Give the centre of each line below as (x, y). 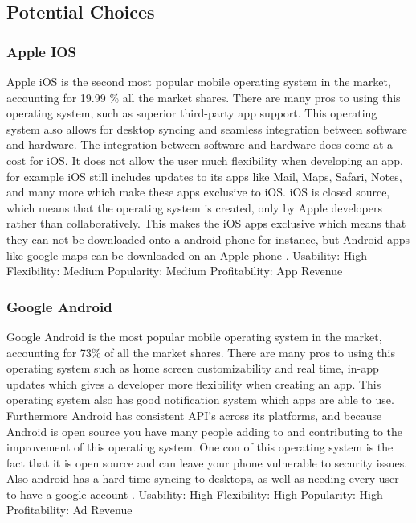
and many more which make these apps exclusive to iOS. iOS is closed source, (198, 192)
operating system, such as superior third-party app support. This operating (192, 113)
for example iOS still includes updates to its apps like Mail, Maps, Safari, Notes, (204, 176)
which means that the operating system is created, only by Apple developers (194, 207)
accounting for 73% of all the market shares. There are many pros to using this (201, 352)
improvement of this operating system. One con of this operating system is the (200, 447)
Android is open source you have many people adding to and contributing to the (205, 431)
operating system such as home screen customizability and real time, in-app (193, 368)
